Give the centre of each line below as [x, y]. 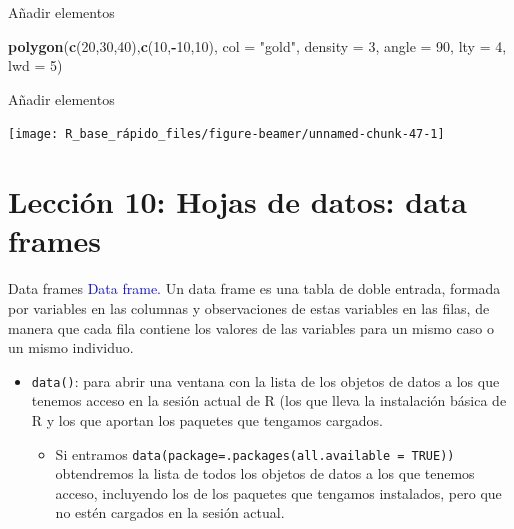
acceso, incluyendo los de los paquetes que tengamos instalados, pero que [278, 492]
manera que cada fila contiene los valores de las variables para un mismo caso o [251, 327]
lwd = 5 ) [35, 65]
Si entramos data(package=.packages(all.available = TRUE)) [255, 453]
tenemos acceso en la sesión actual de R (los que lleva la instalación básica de [269, 400]
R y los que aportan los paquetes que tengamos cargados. [207, 419]
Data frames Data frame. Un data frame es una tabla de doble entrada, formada [254, 288]
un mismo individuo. [71, 347]
